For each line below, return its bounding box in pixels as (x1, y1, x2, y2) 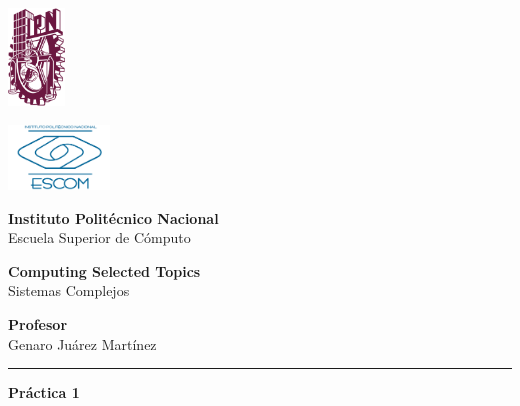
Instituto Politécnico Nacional (8, 207, 219, 228)
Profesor (8, 314, 68, 335)
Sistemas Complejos (8, 280, 130, 301)
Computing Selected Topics (8, 260, 201, 281)
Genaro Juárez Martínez (8, 333, 157, 354)
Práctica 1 (8, 382, 80, 403)
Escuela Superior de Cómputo (8, 227, 191, 248)
